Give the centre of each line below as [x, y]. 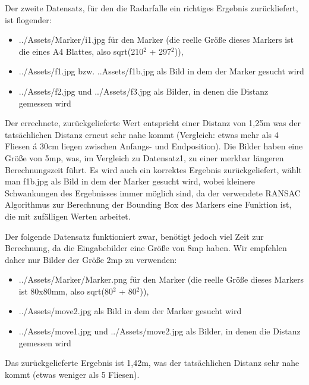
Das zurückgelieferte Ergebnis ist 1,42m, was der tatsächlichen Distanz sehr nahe [152, 363]
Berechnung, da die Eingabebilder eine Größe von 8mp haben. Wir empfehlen [146, 248]
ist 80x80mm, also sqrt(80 [66, 291]
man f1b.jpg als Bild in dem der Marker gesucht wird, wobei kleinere [130, 181]
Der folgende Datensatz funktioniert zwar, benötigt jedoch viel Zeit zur [134, 236]
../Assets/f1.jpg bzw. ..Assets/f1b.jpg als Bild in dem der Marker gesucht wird [161, 71]
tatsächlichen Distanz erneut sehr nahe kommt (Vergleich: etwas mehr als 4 [142, 134]
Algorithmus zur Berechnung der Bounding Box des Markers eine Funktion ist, [148, 204]
